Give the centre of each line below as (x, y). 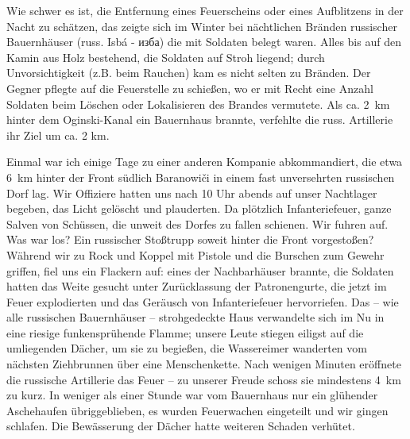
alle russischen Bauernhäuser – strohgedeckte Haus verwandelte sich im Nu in (195, 317)
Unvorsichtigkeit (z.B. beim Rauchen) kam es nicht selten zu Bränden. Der (189, 73)
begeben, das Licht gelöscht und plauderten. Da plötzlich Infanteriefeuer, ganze (199, 208)
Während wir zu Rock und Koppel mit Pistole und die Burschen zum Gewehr (195, 254)
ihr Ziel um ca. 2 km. (58, 135)
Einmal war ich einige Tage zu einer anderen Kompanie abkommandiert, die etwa (205, 162)
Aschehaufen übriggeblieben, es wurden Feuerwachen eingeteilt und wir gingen (197, 410)
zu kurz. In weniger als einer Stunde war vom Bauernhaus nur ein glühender (192, 395)
